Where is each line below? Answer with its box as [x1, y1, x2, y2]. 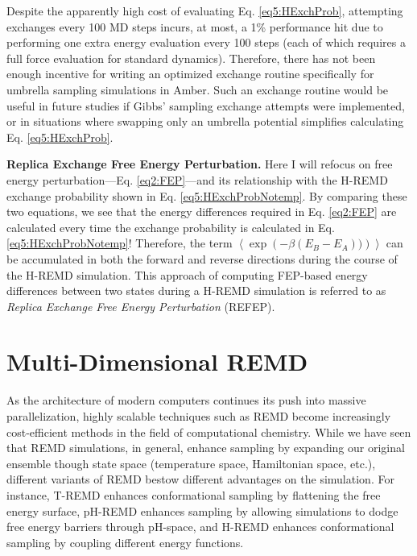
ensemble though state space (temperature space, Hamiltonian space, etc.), [6, 454, 376, 471]
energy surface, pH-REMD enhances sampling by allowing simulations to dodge [6, 502, 398, 519]
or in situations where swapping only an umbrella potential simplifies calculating [6, 113, 404, 130]
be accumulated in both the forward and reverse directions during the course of [6, 250, 398, 267]
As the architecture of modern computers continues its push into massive [6, 392, 366, 409]
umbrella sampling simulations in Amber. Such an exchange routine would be [6, 81, 389, 98]
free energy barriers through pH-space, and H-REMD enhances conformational [6, 518, 394, 535]
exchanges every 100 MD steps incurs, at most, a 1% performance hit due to [6, 18, 383, 35]
